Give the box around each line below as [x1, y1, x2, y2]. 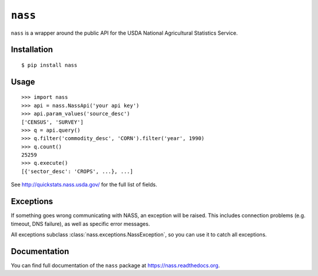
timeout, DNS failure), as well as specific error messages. [11, 220, 150, 227]
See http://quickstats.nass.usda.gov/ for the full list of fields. [11, 181, 157, 188]
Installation [11, 45, 53, 55]
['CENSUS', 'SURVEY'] [21, 118, 84, 125]
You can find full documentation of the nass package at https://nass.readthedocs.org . [11, 262, 220, 269]
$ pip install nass [21, 62, 78, 68]
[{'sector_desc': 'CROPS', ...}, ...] [21, 168, 134, 175]
